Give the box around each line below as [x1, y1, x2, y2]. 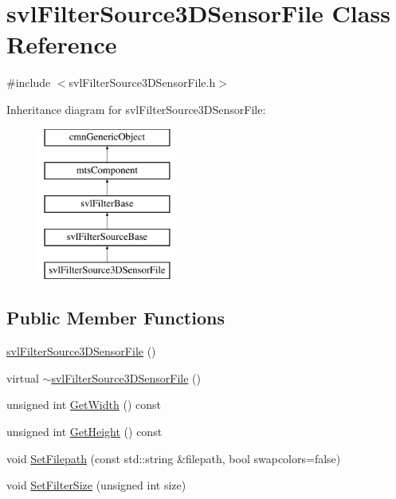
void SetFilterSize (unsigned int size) [6, 477, 186, 493]
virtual [6, 369, 39, 386]
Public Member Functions [6, 305, 225, 330]
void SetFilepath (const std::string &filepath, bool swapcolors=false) [6, 450, 341, 466]
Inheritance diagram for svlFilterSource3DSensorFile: [6, 100, 266, 117]
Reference [6, 28, 117, 61]
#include [6, 74, 51, 91]
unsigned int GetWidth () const [6, 396, 161, 413]
